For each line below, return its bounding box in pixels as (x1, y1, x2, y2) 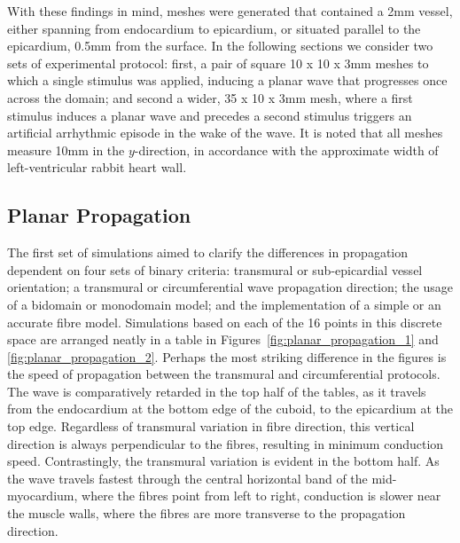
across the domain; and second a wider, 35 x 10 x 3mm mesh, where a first (7, 88, 413, 106)
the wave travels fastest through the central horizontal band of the (7, 468, 368, 487)
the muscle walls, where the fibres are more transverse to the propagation (7, 504, 406, 523)
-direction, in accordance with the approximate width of (134, 140, 439, 159)
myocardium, (7, 486, 78, 505)
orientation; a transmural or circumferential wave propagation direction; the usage (7, 278, 453, 296)
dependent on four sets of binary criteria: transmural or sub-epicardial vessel (7, 260, 423, 279)
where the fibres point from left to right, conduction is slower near (82, 486, 441, 505)
